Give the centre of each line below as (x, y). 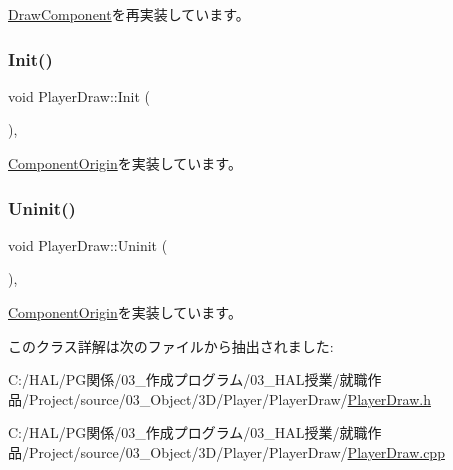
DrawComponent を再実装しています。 (129, 14)
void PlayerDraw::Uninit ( (88, 244)
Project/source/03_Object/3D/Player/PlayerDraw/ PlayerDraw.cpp (236, 451)
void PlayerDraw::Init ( (79, 95)
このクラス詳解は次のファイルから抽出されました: (171, 345)
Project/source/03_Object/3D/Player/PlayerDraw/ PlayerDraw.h (229, 398)
